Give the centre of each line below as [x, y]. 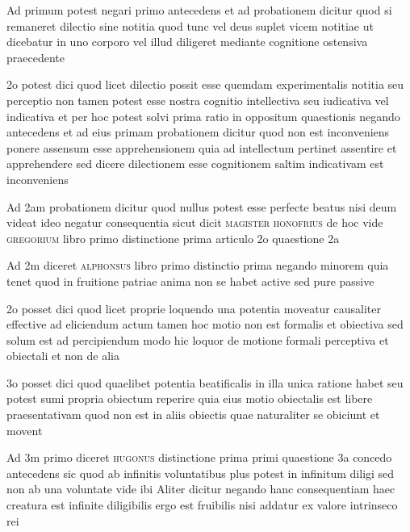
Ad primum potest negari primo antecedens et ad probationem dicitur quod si [199, 10]
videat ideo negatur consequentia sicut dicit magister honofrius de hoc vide [195, 222]
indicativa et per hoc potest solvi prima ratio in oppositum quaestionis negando [203, 116]
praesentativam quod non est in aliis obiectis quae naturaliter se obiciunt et [193, 415]
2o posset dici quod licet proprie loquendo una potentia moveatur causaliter [194, 308]
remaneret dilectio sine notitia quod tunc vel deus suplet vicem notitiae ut [190, 25]
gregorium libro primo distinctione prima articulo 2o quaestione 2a [173, 238]
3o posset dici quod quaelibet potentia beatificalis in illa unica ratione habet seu [205, 382]
